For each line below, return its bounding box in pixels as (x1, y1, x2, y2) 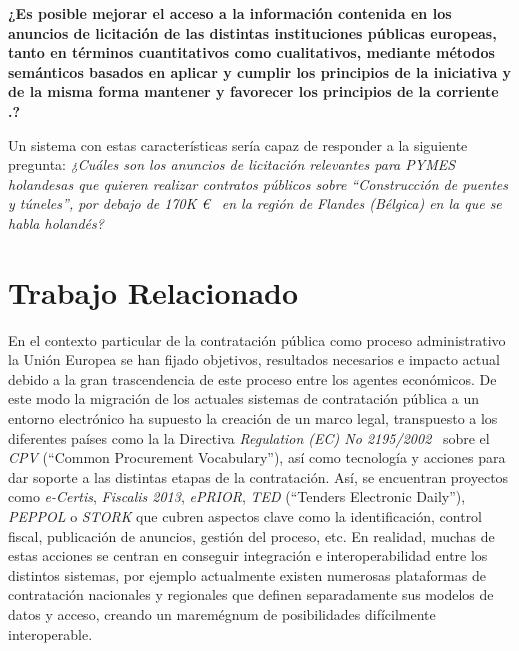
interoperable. (8, 623, 93, 644)
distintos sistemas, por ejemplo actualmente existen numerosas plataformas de (8, 564, 486, 585)
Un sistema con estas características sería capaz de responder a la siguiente (8, 134, 468, 155)
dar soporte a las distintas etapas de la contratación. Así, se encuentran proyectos (8, 466, 509, 487)
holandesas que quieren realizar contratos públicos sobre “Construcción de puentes (8, 173, 508, 194)
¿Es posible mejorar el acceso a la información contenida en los (8, 3, 452, 23)
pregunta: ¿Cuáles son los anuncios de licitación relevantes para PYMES (8, 154, 456, 175)
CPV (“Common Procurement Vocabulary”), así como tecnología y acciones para (8, 447, 506, 468)
